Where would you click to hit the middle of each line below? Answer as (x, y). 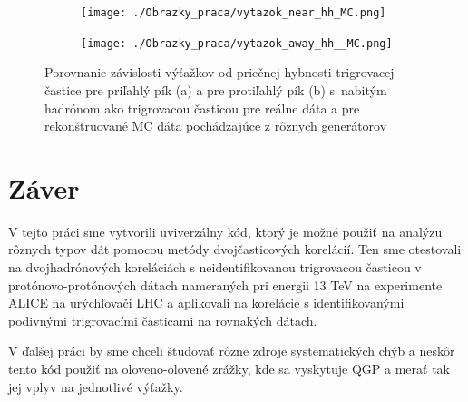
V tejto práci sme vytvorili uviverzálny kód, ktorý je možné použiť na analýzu (225, 231)
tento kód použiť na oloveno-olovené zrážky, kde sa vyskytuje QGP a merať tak (229, 368)
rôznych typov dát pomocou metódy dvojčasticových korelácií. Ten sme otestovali (235, 249)
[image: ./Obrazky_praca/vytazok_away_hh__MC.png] (237, 43)
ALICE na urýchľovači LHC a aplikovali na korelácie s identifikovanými (206, 303)
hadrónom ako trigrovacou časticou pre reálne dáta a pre (202, 108)
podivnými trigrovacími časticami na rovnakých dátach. (163, 320)
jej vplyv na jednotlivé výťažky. (96, 386)
